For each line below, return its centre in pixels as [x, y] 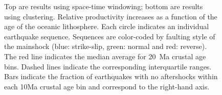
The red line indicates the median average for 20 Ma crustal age [105, 56]
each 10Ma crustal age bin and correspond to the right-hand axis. [107, 86]
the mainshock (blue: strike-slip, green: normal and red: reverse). [106, 46]
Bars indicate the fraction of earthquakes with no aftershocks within [111, 76]
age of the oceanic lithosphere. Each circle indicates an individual [107, 26]
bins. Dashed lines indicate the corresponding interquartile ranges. [108, 66]
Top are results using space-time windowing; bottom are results [104, 6]
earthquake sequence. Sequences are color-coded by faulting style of [110, 36]
